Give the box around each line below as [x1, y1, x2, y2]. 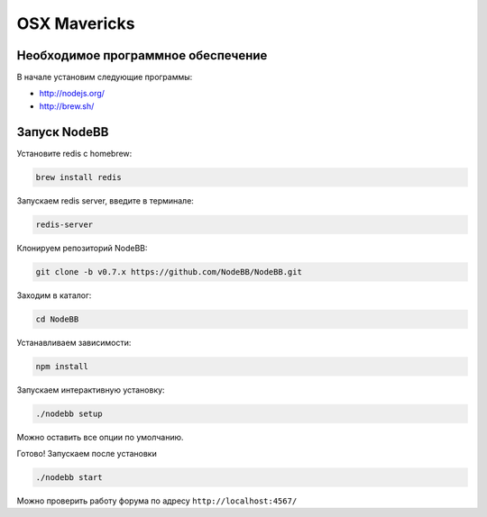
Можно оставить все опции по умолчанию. [16, 431, 184, 442]
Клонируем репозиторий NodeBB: [16, 242, 148, 253]
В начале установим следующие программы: [16, 72, 193, 83]
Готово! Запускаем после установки [16, 448, 157, 458]
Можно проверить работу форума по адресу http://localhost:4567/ [16, 495, 298, 506]
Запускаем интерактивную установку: [16, 384, 166, 395]
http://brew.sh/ [39, 100, 95, 112]
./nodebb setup [35, 408, 103, 419]
